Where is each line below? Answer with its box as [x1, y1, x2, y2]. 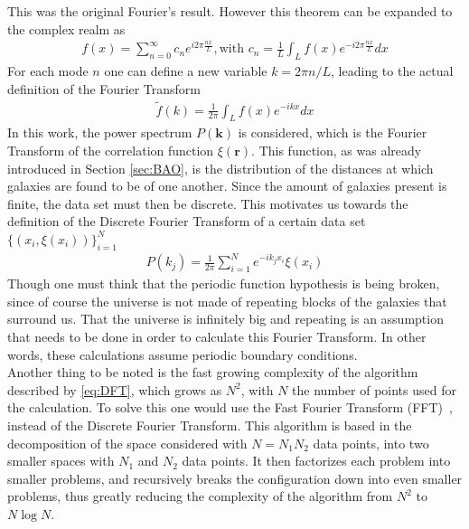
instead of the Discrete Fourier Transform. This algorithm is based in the [7, 415, 412, 434]
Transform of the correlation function [7, 140, 214, 159]
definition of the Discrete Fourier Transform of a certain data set [7, 212, 366, 231]
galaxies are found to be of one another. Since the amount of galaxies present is [7, 176, 447, 195]
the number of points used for [292, 380, 456, 399]
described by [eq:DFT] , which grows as [7, 380, 222, 399]
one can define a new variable [104, 61, 267, 80]
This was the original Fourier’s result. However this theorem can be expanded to [7, 2, 453, 20]
